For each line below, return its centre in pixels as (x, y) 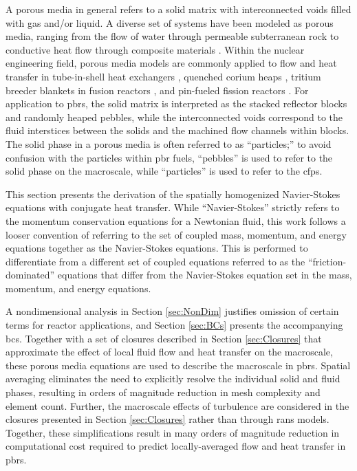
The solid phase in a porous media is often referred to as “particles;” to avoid (169, 143)
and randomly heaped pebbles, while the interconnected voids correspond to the (174, 117)
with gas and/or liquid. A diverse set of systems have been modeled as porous (170, 22)
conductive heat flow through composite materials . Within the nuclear (155, 49)
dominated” (30, 275)
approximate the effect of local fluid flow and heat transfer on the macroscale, (169, 352)
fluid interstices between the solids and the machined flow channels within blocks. (177, 130)
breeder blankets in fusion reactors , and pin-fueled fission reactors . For (157, 90)
